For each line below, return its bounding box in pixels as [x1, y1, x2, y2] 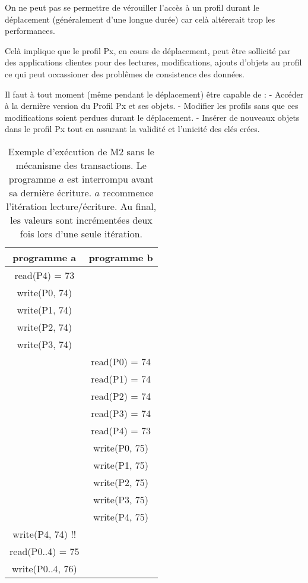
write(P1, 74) [17, 302, 72, 316]
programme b [88, 250, 153, 264]
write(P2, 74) [17, 319, 72, 334]
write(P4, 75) [93, 509, 149, 524]
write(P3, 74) [17, 337, 72, 351]
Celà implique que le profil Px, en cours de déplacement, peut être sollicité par [5, 44, 291, 57]
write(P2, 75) [93, 475, 149, 489]
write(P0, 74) [17, 285, 72, 299]
